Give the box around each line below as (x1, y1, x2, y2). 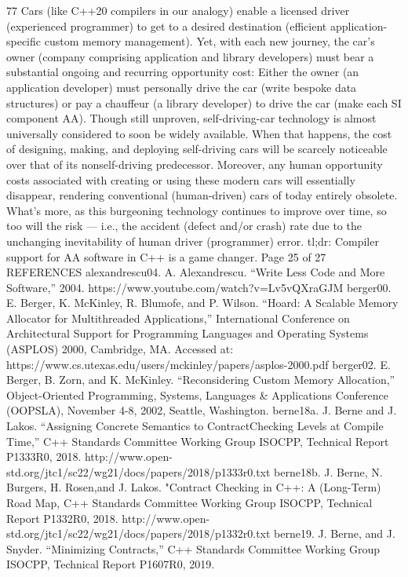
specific (6, 33, 42, 49)
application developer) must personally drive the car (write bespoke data (6, 79, 357, 95)
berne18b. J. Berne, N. (274, 463, 383, 480)
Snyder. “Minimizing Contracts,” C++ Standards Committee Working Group (6, 540, 381, 557)
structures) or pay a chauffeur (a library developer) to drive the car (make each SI (6, 94, 402, 111)
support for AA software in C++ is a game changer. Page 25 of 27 (6, 248, 326, 265)
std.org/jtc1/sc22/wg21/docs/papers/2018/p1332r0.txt (6, 525, 271, 542)
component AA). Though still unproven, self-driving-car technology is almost (6, 110, 377, 126)
